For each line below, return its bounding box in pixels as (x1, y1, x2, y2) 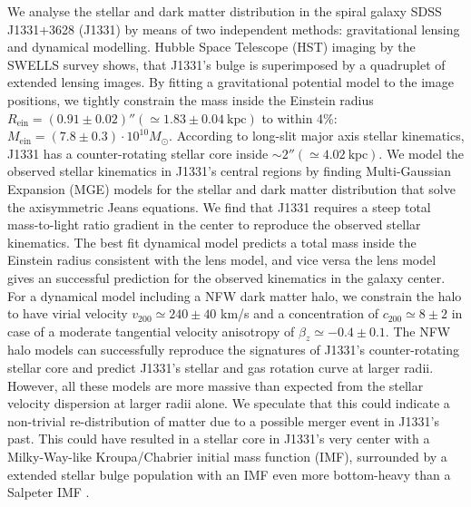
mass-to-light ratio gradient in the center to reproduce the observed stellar (7, 215, 421, 234)
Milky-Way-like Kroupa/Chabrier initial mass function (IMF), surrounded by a (7, 447, 447, 466)
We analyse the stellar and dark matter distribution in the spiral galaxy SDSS (7, 2, 442, 20)
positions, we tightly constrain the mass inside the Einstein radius (7, 90, 374, 109)
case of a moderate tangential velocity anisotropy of (7, 321, 295, 340)
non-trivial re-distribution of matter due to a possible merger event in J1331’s (7, 411, 439, 430)
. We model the (378, 143, 465, 162)
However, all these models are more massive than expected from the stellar (7, 375, 424, 395)
